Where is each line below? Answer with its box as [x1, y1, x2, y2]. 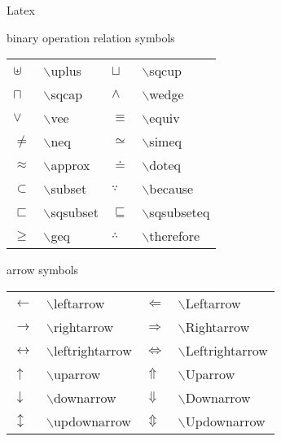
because [149, 179, 194, 199]
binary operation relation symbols [7, 28, 175, 46]
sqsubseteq [149, 203, 210, 222]
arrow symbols [7, 261, 79, 278]
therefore [149, 226, 200, 246]
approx [50, 155, 90, 175]
